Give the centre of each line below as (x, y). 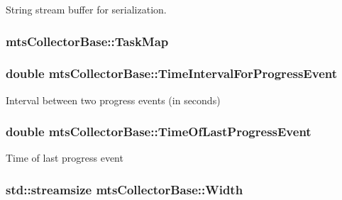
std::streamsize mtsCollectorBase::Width (125, 189)
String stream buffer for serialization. (86, 9)
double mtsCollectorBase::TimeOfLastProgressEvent (159, 132)
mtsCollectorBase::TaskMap (87, 41)
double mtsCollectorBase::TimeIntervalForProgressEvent (171, 73)
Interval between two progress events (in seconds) (113, 100)
